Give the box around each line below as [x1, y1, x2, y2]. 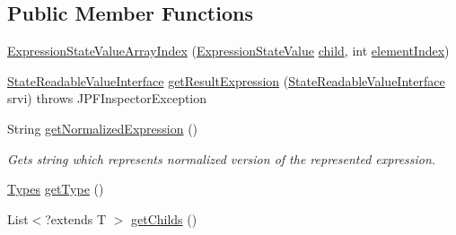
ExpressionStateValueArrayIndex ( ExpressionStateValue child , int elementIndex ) [7, 41, 450, 60]
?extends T [45, 209, 106, 228]
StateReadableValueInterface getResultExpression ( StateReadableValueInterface [7, 71, 445, 90]
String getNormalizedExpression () [7, 118, 198, 137]
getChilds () [131, 209, 197, 228]
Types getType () [7, 179, 104, 198]
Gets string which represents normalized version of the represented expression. [7, 149, 436, 168]
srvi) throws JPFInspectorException [7, 89, 207, 108]
